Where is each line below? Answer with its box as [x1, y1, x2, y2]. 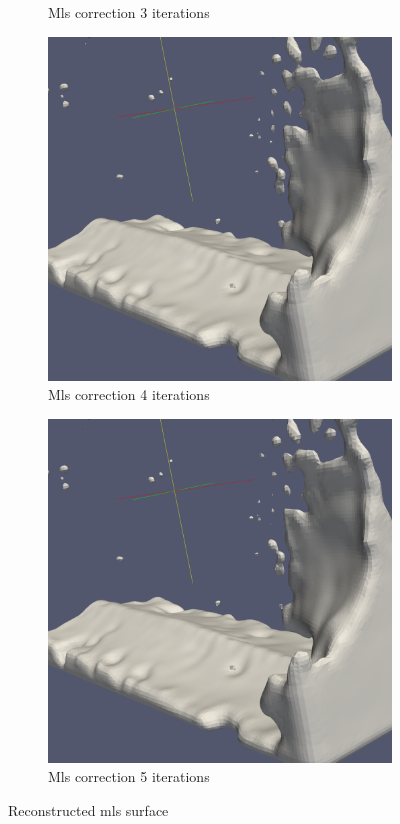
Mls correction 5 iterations [48, 766, 210, 787]
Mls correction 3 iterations [48, 2, 210, 22]
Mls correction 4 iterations [48, 384, 210, 405]
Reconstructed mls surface [8, 799, 169, 820]
